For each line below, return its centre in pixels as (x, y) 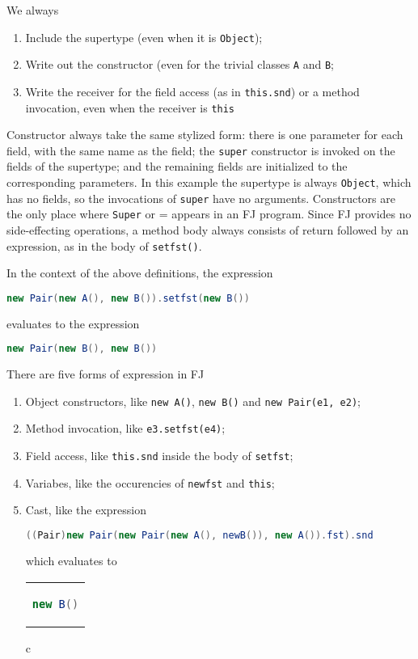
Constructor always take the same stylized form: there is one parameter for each (205, 135)
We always (33, 10)
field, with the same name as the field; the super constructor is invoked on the (201, 150)
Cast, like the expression (86, 510)
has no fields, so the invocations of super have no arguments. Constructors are (201, 198)
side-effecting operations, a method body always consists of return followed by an (208, 230)
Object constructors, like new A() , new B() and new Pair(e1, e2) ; (193, 401)
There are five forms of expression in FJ (106, 374)
